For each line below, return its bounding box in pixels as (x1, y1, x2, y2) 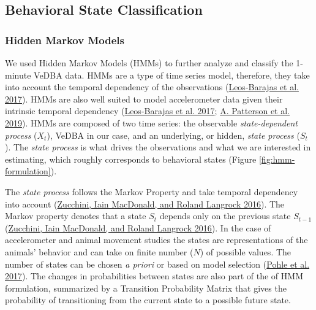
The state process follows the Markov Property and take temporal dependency (5, 185, 298, 198)
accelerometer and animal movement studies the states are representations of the (5, 233, 308, 246)
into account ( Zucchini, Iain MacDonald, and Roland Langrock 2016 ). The (5, 197, 285, 210)
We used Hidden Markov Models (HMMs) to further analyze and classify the (5, 56, 293, 69)
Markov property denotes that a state (5, 209, 146, 222)
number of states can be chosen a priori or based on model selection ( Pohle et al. (5, 257, 310, 270)
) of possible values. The (200, 245, 292, 258)
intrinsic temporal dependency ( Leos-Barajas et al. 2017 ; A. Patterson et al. (5, 104, 290, 117)
